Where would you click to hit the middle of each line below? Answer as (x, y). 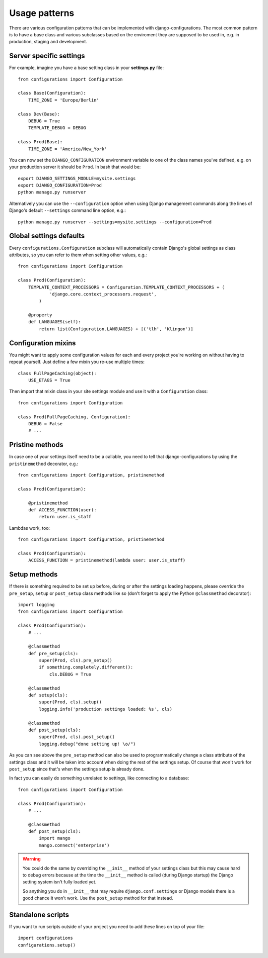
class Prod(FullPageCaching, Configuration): (74, 417)
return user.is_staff (65, 517)
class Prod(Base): (40, 142)
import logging (36, 605)
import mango (55, 838)
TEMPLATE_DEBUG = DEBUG (57, 128)
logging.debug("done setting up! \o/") (87, 744)
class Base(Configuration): (52, 93)
